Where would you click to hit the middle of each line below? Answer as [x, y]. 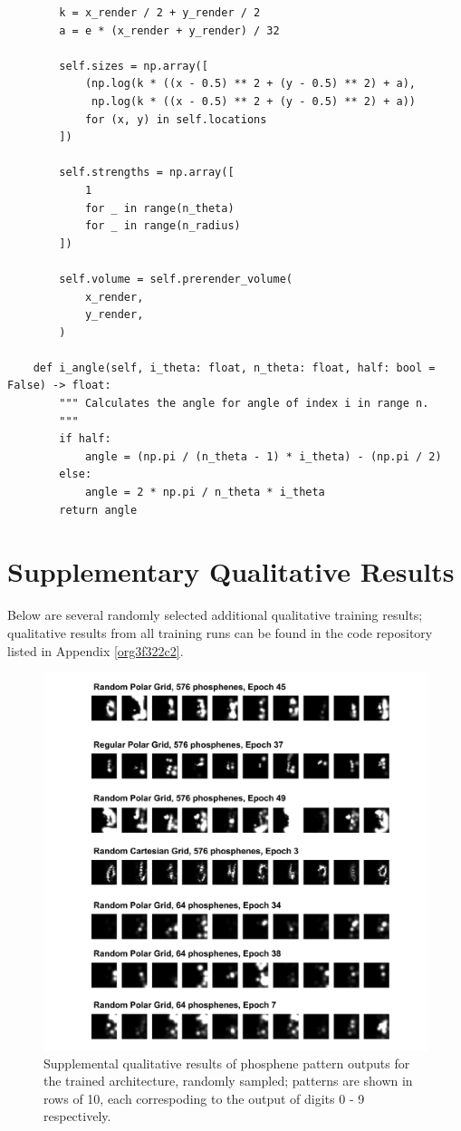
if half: [85, 439]
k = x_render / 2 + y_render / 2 [160, 13]
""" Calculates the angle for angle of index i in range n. [244, 404]
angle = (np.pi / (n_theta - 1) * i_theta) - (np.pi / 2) [263, 456]
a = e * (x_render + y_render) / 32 [169, 30]
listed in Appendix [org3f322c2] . [96, 650]
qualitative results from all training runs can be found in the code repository [220, 632]
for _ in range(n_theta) [159, 208]
